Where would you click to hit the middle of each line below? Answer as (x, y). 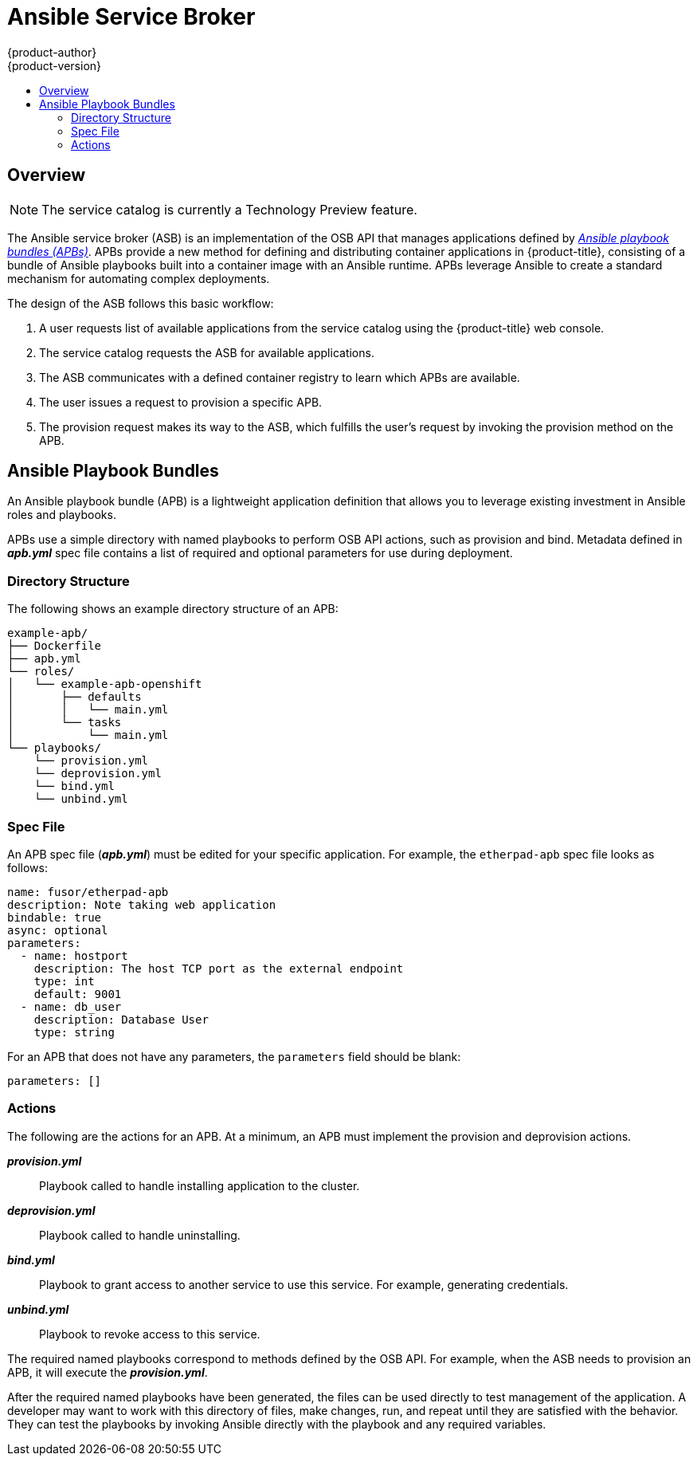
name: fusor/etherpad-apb (88, 892)
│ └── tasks (65, 723)
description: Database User (121, 1019)
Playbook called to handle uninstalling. (140, 1235)
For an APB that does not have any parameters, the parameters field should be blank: (234, 1056)
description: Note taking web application (142, 904)
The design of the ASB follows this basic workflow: (141, 303)
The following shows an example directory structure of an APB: (173, 609)
